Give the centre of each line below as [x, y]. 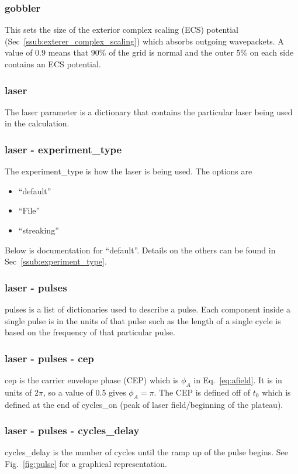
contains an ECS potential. [53, 64]
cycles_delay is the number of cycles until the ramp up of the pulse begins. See [146, 452]
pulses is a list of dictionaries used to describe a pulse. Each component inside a [148, 309]
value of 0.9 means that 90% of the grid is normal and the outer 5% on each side [149, 52]
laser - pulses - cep [49, 358]
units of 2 [22, 392]
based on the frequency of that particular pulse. [90, 332]
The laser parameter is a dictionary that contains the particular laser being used [149, 111]
